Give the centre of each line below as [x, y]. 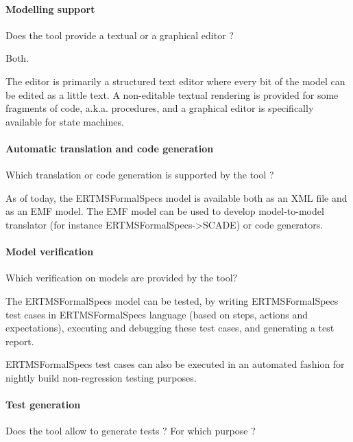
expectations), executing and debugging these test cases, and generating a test [170, 328]
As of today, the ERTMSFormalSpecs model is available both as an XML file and [176, 197]
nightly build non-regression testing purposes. [101, 377]
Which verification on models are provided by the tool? [122, 278]
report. [20, 341]
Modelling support [50, 9]
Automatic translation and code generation [110, 148]
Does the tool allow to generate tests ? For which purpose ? [131, 431]
